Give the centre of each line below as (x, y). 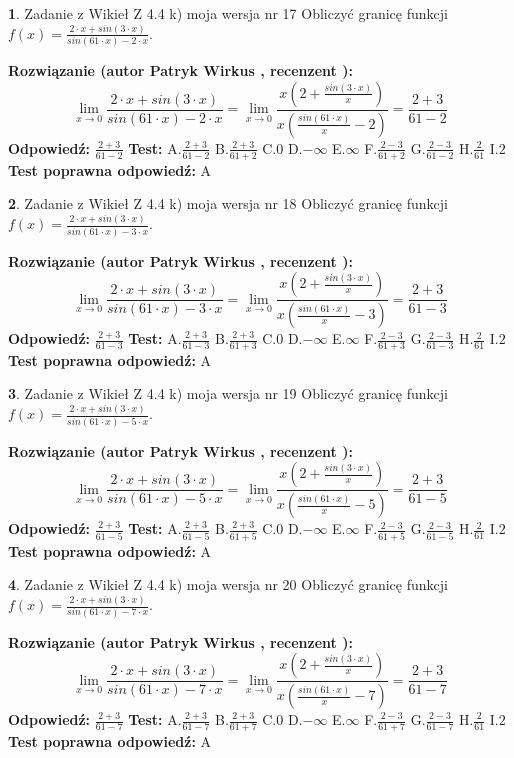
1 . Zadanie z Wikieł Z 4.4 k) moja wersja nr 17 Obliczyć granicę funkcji (228, 13)
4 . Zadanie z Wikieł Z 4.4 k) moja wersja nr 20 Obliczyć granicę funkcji (228, 584)
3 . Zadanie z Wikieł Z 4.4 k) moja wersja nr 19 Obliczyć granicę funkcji (228, 393)
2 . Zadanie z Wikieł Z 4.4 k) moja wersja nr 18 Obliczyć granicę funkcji (228, 203)
